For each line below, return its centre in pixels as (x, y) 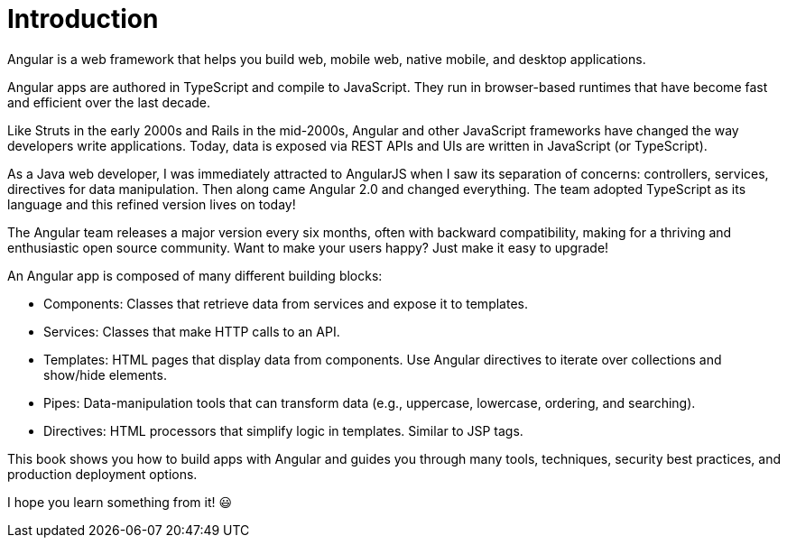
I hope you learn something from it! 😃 (120, 502)
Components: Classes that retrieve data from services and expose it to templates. (286, 303)
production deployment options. (102, 474)
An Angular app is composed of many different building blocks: (195, 275)
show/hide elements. (105, 374)
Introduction (83, 19)
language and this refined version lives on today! (152, 204)
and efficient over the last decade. (109, 102)
